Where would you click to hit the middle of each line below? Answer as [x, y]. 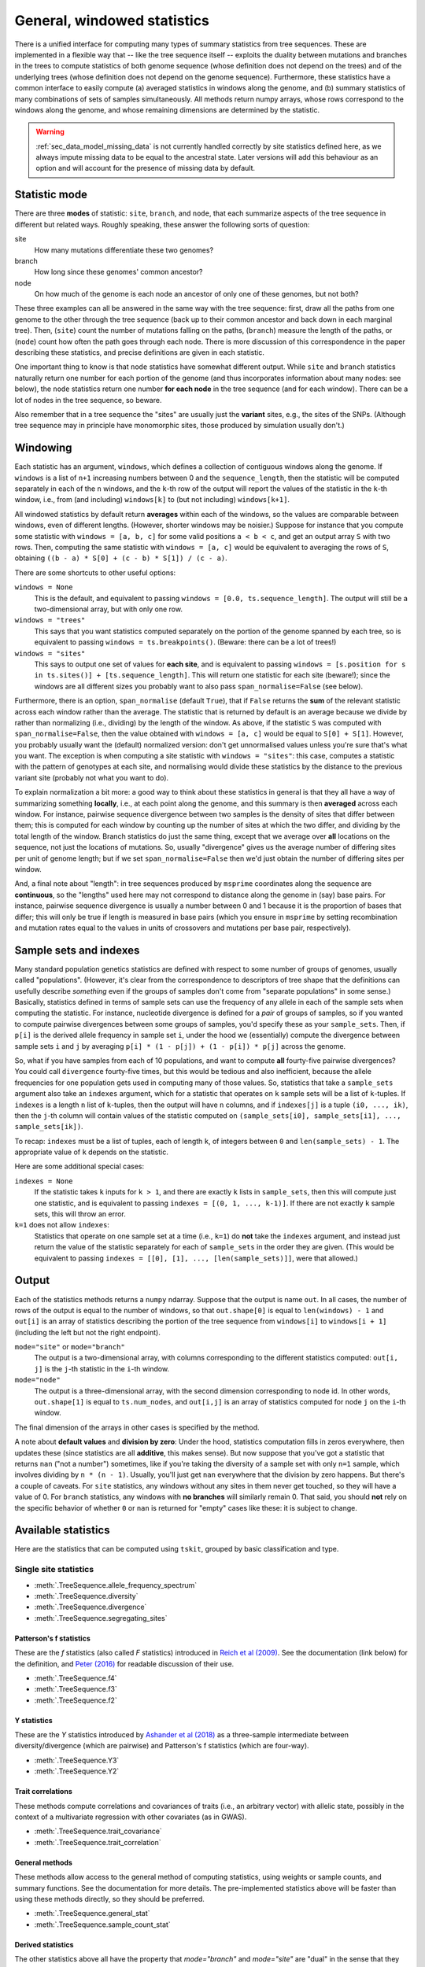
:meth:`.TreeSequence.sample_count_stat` [102, 1925]
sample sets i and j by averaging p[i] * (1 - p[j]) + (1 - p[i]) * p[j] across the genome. [180, 1046]
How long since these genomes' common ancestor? [119, 272]
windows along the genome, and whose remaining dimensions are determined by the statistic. [167, 109]
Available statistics [62, 1530]
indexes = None [44, 1181]
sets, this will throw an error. [80, 1214]
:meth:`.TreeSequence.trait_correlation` [98, 1842]
